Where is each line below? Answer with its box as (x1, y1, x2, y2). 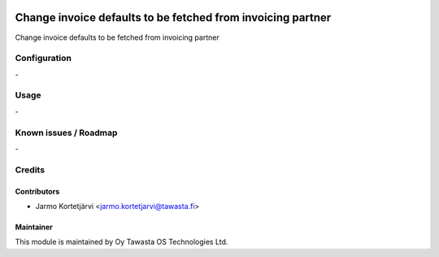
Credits (15, 163, 45, 175)
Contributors (15, 186, 60, 196)
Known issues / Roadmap (15, 127, 118, 138)
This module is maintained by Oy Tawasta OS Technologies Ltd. (15, 237, 228, 247)
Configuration (15, 53, 72, 64)
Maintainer (15, 222, 53, 232)
